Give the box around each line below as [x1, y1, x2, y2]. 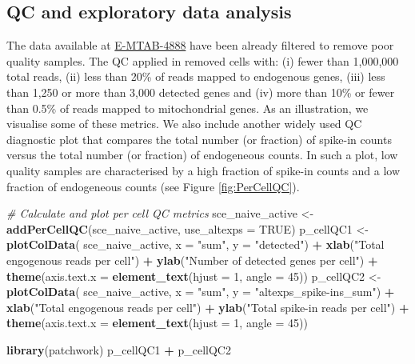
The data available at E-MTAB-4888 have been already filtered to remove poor [6, 37, 394, 54]
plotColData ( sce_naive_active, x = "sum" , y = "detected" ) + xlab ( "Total [6, 236, 385, 253]
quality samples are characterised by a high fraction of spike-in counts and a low [6, 162, 401, 178]
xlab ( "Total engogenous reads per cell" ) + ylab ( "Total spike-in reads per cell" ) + [6, 298, 409, 315]
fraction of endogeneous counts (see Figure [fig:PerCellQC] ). [6, 178, 300, 194]
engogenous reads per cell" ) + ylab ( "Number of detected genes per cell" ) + [6, 251, 378, 268]
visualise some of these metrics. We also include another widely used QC [6, 115, 362, 132]
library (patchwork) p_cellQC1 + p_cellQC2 [6, 341, 231, 358]
